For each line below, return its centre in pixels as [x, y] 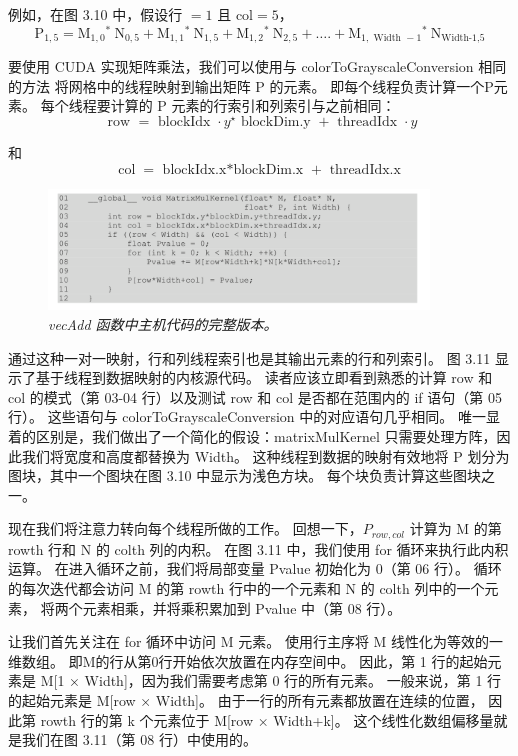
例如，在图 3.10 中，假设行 [95, 14]
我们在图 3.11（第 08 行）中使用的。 [139, 739]
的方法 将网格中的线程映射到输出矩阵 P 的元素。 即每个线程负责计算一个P [251, 85]
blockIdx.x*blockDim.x [233, 169]
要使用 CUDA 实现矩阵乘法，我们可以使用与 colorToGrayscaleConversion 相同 [257, 66]
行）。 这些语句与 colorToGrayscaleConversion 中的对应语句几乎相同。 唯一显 [254, 416]
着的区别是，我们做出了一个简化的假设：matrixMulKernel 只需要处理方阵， [252, 435]
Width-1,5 [463, 38]
